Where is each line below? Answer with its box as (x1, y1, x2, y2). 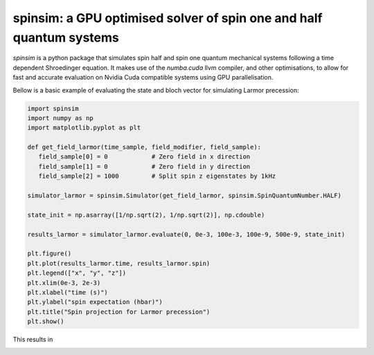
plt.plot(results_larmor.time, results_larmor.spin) (27, 260, 211, 267)
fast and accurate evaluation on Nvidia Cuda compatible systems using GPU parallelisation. (12, 73, 274, 82)
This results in (12, 336, 53, 344)
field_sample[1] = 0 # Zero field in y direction (38, 163, 251, 170)
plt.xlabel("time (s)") (27, 288, 109, 296)
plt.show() (27, 318, 64, 325)
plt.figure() (27, 250, 72, 257)
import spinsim (27, 104, 79, 112)
